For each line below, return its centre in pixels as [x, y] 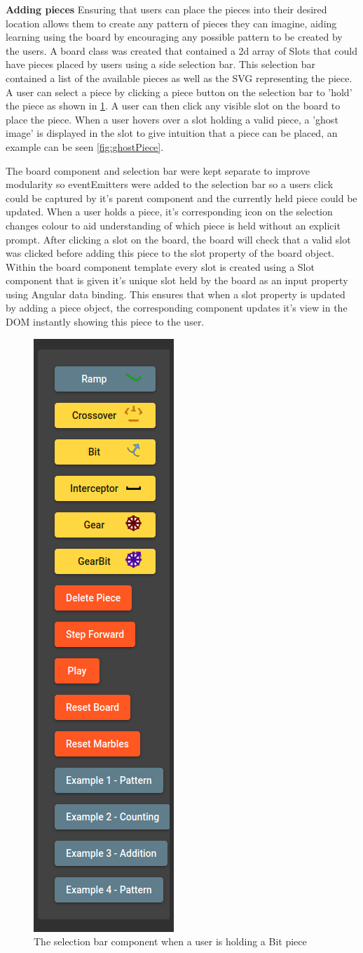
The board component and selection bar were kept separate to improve [158, 170]
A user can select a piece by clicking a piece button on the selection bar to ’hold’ [179, 92]
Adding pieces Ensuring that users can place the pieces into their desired [166, 9]
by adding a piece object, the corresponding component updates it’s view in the [177, 308]
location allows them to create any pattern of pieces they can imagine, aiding [171, 23]
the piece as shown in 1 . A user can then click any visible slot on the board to [173, 106]
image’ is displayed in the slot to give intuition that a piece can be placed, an [172, 133]
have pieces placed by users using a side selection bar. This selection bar [161, 64]
